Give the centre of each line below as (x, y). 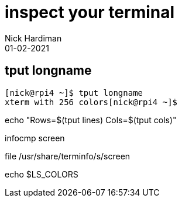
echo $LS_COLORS (42, 174)
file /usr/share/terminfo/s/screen (68, 156)
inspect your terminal (90, 12)
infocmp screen (35, 138)
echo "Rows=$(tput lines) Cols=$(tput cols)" (91, 120)
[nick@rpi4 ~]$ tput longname (74, 93)
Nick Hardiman (33, 38)
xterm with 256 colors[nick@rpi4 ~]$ (91, 102)
